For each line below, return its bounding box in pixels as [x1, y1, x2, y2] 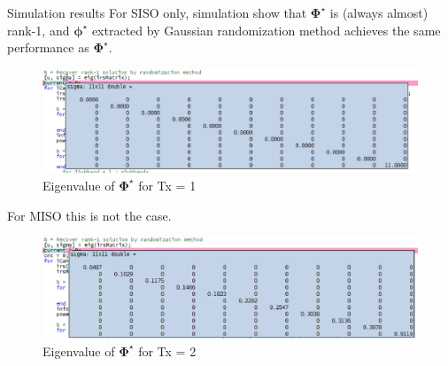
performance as [7, 38, 89, 57]
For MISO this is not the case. [7, 206, 172, 224]
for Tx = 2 [138, 341, 197, 360]
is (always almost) [329, 4, 429, 21]
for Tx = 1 [138, 175, 197, 194]
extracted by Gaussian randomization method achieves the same [91, 20, 441, 39]
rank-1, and [7, 20, 70, 39]
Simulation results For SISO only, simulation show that [7, 4, 307, 21]
